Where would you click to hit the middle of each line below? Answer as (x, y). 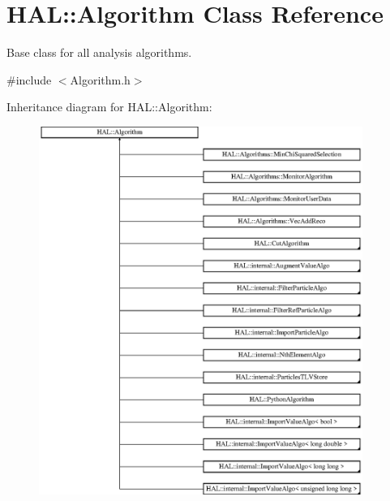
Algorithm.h (100, 79)
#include (29, 79)
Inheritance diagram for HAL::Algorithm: (109, 107)
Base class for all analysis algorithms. (99, 52)
